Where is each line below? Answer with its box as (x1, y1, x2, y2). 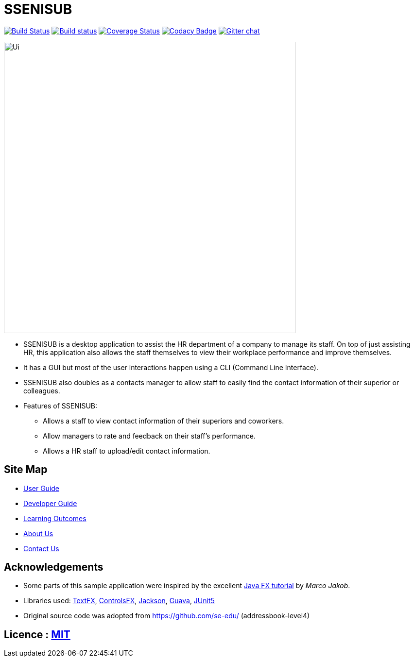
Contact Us (23, 544, 59, 553)
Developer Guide (23, 499, 77, 508)
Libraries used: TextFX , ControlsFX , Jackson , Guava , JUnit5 (23, 596, 215, 605)
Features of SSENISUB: (23, 401, 98, 410)
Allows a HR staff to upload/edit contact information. (43, 446, 210, 455)
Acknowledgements (4, 561, 103, 574)
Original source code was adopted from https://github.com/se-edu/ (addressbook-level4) (23, 611, 310, 620)
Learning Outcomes (23, 514, 86, 523)
